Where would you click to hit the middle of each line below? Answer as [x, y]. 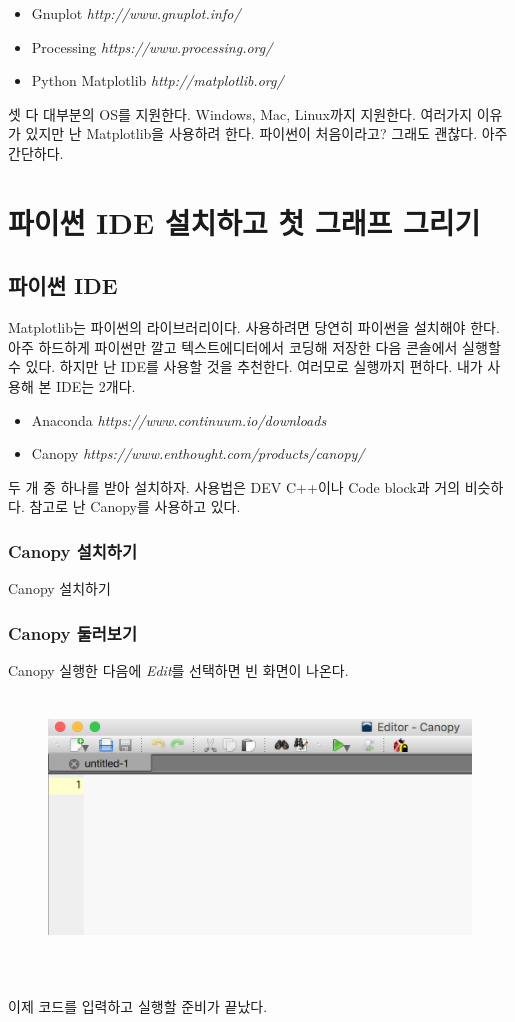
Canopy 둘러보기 [72, 632]
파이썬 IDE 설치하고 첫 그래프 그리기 [244, 221]
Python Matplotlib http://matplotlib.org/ [157, 80]
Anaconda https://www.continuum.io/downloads [179, 419]
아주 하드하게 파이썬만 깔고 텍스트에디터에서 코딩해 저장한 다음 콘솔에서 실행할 [254, 346]
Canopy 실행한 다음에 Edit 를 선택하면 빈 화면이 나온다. [178, 669]
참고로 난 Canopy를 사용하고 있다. [135, 506]
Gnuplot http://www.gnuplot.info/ [136, 13]
